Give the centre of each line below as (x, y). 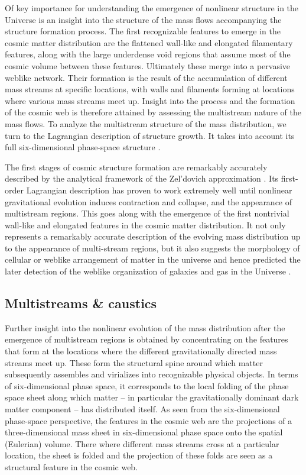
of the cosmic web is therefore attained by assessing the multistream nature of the (153, 112)
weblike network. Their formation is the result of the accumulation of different (146, 77)
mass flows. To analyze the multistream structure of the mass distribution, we (146, 123)
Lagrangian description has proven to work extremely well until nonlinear (159, 190)
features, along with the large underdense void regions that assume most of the (148, 54)
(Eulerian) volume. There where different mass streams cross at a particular (142, 443)
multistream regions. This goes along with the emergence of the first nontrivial (147, 213)
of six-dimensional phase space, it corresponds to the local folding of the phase (147, 385)
